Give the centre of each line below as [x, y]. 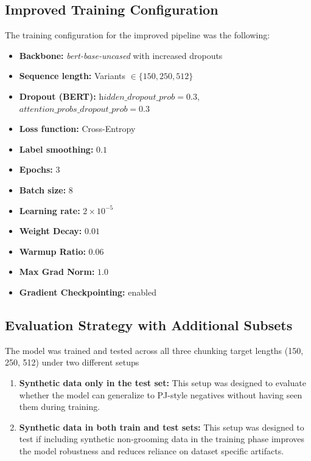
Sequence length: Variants [72, 76]
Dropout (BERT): [58, 96]
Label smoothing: [56, 149]
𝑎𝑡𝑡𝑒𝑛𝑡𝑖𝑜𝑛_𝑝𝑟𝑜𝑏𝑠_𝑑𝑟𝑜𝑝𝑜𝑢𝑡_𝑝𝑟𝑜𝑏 [73, 109]
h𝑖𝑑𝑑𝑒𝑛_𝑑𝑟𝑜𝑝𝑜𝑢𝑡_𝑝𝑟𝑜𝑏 [137, 97]
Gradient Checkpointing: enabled [88, 292]
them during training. [60, 407]
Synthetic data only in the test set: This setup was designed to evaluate [162, 382]
